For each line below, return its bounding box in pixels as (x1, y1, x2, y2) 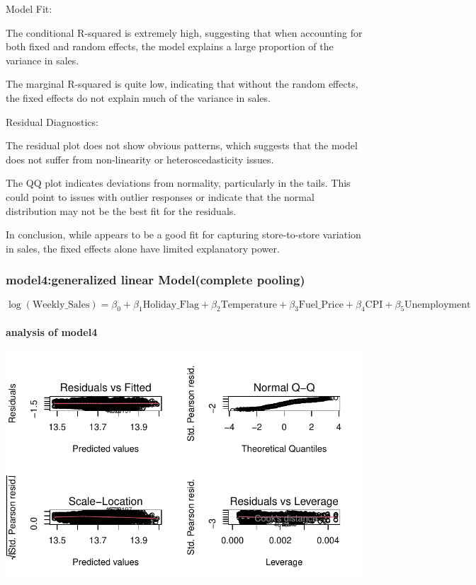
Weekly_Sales (32, 299, 90, 310)
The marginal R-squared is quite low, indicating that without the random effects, (6, 76, 358, 91)
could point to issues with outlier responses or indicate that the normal (6, 189, 314, 204)
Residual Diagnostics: (6, 114, 98, 129)
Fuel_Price (298, 299, 344, 310)
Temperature (220, 299, 278, 310)
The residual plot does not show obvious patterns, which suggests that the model (6, 138, 358, 153)
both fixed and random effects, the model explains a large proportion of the (6, 39, 334, 54)
